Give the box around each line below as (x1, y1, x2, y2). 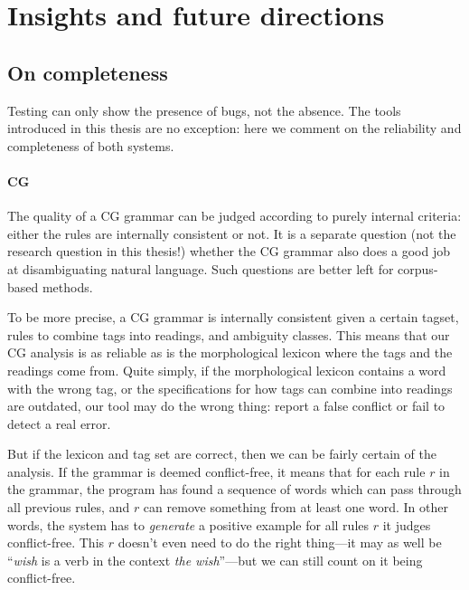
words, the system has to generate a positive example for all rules (7, 515, 370, 534)
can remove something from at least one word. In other (143, 498, 448, 517)
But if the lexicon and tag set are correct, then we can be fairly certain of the (7, 444, 436, 463)
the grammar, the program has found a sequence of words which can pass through (7, 480, 462, 499)
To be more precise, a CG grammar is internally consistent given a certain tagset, (7, 308, 459, 327)
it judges (382, 515, 431, 534)
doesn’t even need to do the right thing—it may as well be (117, 533, 442, 552)
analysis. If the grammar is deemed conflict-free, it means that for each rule (7, 462, 426, 481)
